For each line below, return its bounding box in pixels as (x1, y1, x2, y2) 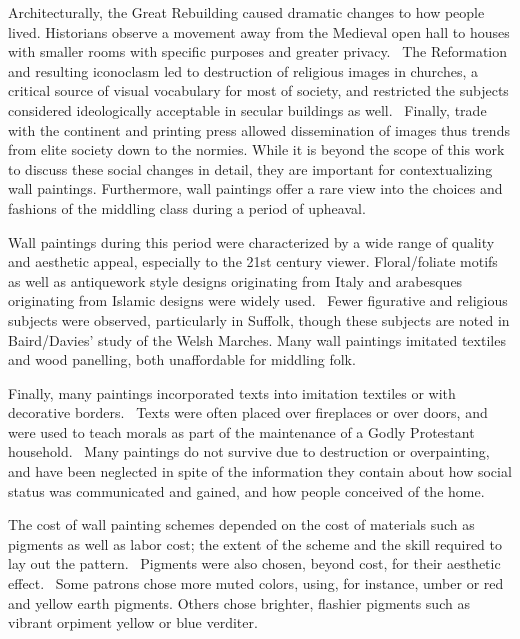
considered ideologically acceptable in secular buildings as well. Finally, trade (8, 99, 487, 120)
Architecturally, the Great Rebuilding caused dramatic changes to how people (8, 2, 485, 22)
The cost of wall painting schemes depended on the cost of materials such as (8, 514, 475, 535)
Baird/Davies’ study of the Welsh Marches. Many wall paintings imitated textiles (8, 329, 506, 350)
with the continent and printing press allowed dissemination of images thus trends (8, 119, 510, 140)
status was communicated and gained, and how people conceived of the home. (8, 480, 485, 501)
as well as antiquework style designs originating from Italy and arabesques (8, 270, 463, 291)
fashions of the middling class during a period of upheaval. (8, 197, 366, 218)
